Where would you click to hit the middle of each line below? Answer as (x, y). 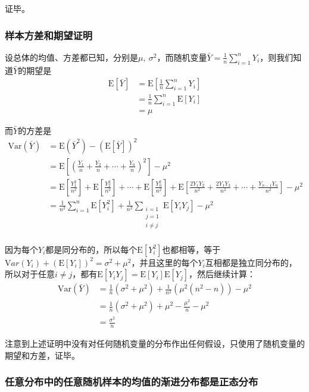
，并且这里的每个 (165, 262)
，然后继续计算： (222, 274)
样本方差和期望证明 (49, 35)
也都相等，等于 (191, 249)
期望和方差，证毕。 (42, 355)
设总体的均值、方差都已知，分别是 (71, 57)
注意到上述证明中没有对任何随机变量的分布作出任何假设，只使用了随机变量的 (155, 344)
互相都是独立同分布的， (251, 262)
